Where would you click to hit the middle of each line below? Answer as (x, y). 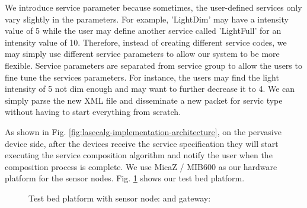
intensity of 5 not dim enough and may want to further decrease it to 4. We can (150, 89)
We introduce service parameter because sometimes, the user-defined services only (153, 7)
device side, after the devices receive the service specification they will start (142, 143)
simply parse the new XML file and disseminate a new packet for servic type (144, 100)
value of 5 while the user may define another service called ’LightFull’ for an (143, 31)
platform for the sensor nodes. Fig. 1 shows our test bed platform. (125, 178)
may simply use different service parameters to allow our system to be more (142, 54)
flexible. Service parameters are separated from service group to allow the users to (153, 65)
